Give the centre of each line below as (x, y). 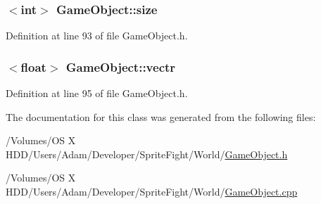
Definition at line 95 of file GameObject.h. (97, 93)
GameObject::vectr (121, 66)
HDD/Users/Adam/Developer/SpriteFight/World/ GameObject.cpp (152, 191)
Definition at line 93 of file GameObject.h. (97, 36)
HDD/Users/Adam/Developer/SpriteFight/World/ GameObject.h (147, 154)
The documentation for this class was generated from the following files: (161, 116)
